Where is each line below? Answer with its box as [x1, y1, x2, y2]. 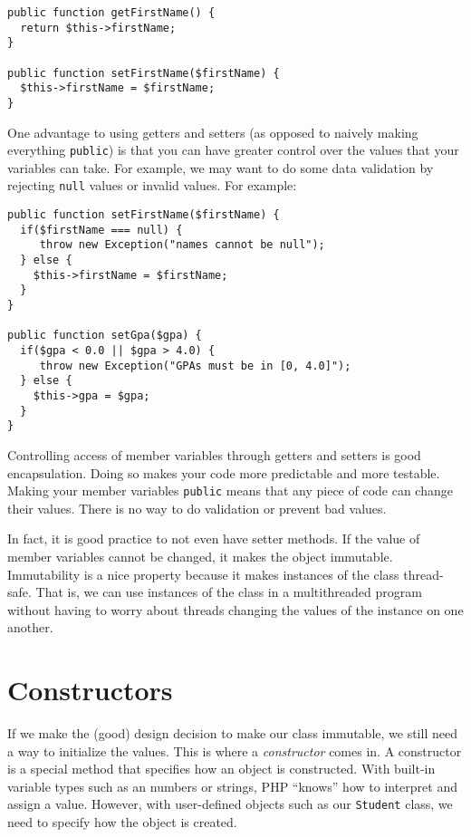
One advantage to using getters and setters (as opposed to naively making [7, 122, 418, 141]
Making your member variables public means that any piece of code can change [7, 481, 453, 500]
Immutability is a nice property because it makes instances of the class [7, 564, 399, 583]
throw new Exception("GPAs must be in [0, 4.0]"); [39, 359, 351, 372]
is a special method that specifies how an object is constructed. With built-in [7, 759, 436, 778]
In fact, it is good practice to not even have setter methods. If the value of [7, 529, 420, 548]
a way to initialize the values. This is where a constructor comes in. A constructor [7, 741, 462, 760]
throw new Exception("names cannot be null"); [39, 238, 325, 252]
